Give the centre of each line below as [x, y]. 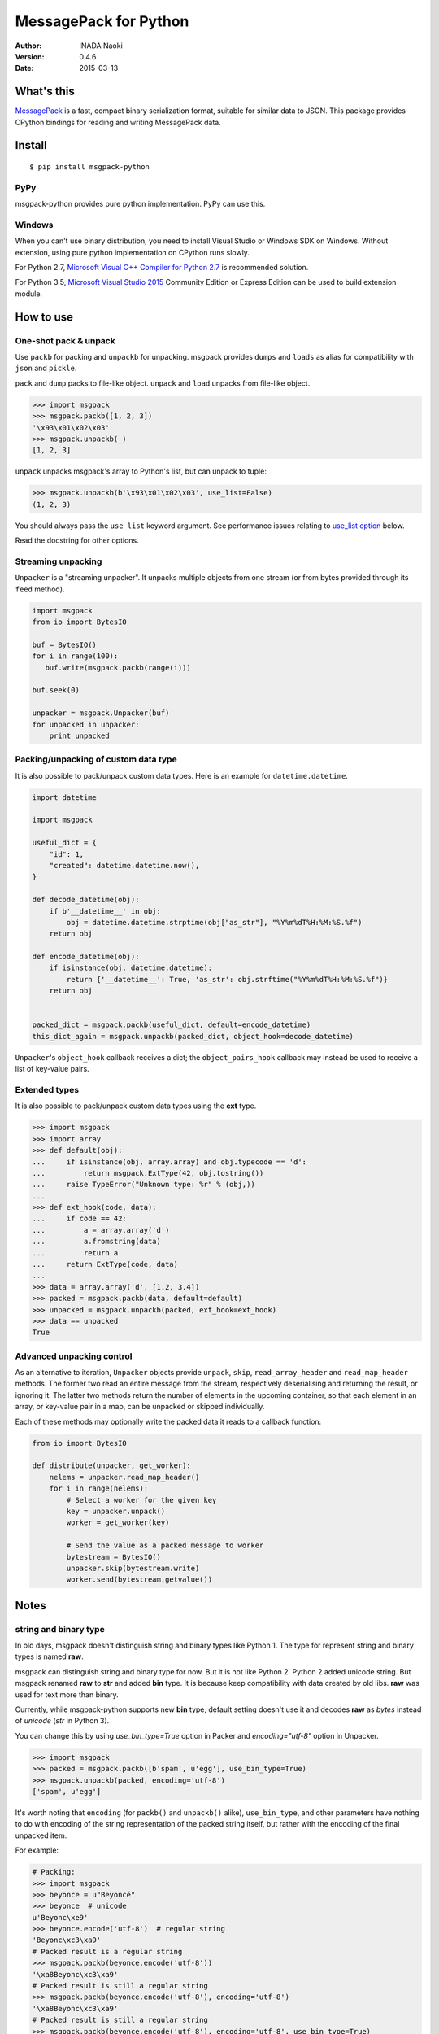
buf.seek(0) [56, 690]
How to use [44, 317]
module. [29, 294]
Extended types [47, 1089]
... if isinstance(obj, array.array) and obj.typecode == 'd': [170, 1162]
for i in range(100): [75, 656]
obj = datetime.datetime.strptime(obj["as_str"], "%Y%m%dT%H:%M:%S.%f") [214, 922]
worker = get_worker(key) [118, 1523]
